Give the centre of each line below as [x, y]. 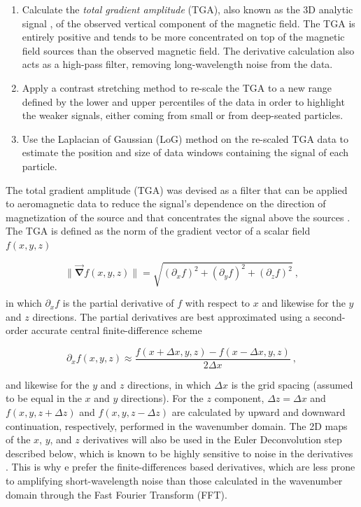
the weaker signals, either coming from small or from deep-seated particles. [183, 115]
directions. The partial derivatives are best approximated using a [171, 316]
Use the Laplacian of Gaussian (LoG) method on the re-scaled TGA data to [185, 138]
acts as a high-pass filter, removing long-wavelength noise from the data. [177, 64]
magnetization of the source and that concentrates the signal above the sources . [178, 217]
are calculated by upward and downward [259, 412]
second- [330, 316]
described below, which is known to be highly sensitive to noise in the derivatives [179, 453]
